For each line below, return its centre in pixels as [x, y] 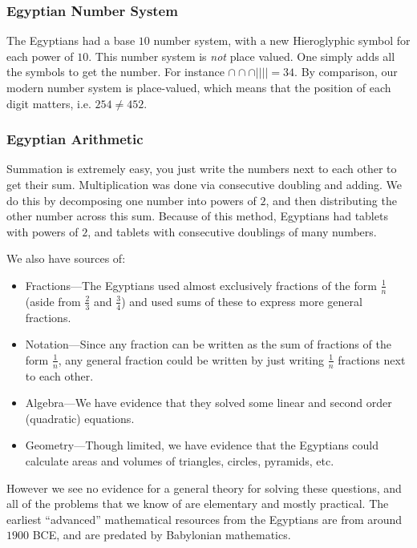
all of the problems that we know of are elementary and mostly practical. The [198, 504]
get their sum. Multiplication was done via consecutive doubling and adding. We [204, 184]
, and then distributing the [331, 200]
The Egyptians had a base [71, 40]
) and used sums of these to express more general [242, 301]
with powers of [43, 231]
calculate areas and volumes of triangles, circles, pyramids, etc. [180, 461]
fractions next [372, 359]
